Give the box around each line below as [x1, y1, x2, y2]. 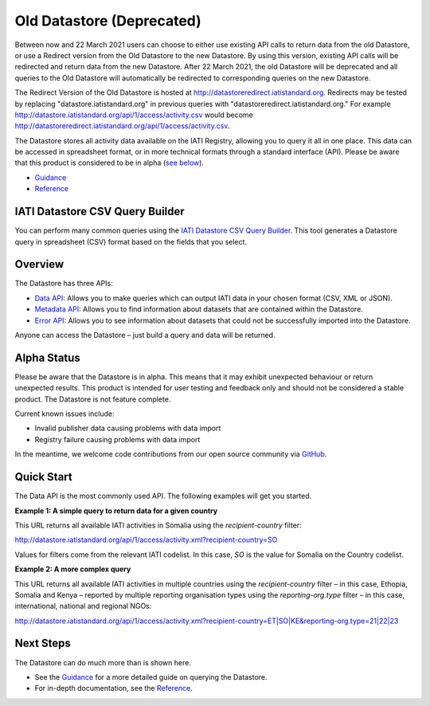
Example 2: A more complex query [14, 564, 131, 574]
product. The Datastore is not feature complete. [14, 394, 171, 404]
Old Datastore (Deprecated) [14, 12, 202, 29]
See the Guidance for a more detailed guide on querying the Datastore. [34, 672, 268, 681]
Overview [14, 257, 64, 271]
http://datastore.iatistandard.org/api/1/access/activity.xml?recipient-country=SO [14, 535, 278, 545]
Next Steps [14, 637, 71, 650]
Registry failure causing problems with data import [34, 434, 201, 444]
